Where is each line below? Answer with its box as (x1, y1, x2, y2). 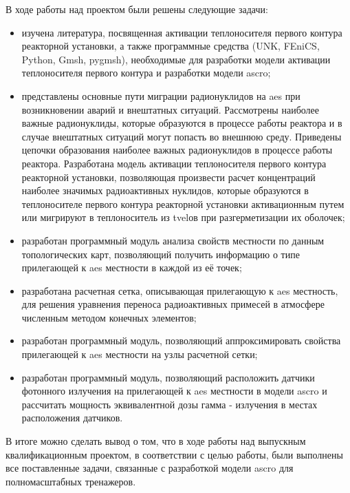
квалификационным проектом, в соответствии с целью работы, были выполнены (6, 447, 343, 461)
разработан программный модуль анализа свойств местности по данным (21, 233, 325, 247)
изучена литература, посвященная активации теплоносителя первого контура (21, 25, 342, 39)
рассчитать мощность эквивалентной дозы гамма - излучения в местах (21, 397, 318, 411)
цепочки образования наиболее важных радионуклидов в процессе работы (21, 143, 333, 157)
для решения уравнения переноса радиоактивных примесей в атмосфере (21, 297, 325, 311)
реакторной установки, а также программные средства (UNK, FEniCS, (21, 39, 320, 53)
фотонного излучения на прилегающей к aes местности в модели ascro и (21, 384, 327, 398)
